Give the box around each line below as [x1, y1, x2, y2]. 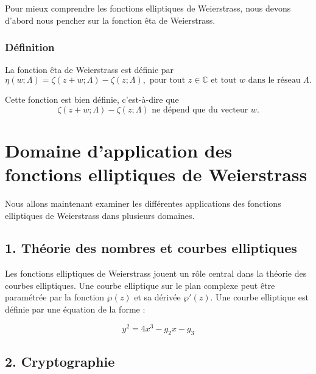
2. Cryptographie [5, 351, 115, 370]
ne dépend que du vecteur [152, 105, 248, 114]
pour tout [149, 76, 186, 85]
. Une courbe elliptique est [210, 291, 309, 303]
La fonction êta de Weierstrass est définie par [5, 63, 174, 76]
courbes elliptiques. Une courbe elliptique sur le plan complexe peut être [5, 279, 275, 291]
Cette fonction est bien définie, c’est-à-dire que [5, 93, 179, 105]
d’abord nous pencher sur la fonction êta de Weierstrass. [5, 13, 216, 26]
